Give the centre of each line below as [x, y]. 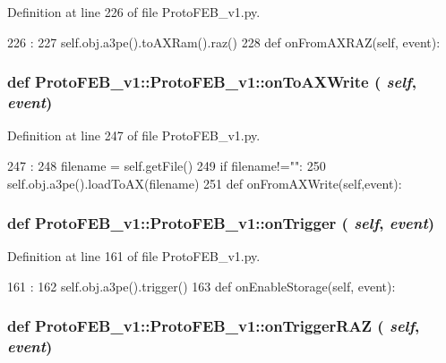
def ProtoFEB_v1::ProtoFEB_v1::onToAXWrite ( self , [212, 82]
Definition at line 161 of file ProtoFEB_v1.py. [134, 256]
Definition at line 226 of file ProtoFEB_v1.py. [134, 12]
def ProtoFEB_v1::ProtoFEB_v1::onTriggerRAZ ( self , [214, 326]
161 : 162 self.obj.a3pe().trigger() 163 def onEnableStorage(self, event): [202, 286]
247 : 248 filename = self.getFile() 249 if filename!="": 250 [167, 165]
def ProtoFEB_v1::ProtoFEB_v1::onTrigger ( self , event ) [221, 223]
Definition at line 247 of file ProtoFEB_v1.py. [134, 135]
